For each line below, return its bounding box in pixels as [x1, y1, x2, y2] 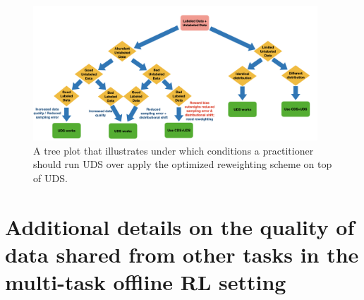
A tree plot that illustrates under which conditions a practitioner [33, 143, 314, 157]
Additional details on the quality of [5, 212, 355, 241]
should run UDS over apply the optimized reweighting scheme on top [33, 157, 332, 172]
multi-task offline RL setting [5, 268, 286, 296]
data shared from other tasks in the [5, 239, 359, 268]
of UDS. [33, 170, 68, 185]
